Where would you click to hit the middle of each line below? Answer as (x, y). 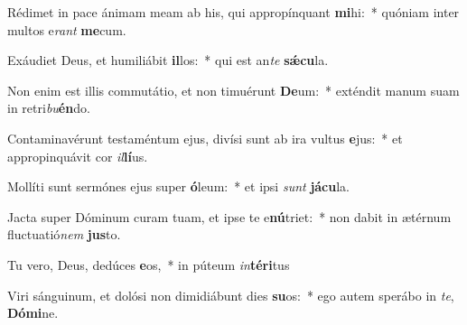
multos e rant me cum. (67, 29)
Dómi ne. (33, 313)
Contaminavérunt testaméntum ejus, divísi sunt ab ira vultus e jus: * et (205, 138)
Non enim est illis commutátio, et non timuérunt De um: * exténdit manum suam (233, 90)
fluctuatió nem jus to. (64, 234)
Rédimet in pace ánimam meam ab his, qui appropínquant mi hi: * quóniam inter (233, 12)
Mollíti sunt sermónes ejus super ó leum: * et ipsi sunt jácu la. (179, 186)
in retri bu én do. (49, 108)
